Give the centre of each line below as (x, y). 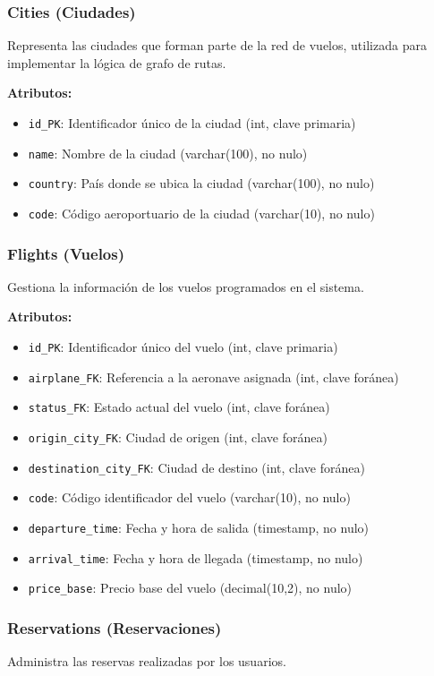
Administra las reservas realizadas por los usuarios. (147, 661)
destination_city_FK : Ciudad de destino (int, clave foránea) (196, 467)
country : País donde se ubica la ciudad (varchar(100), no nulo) (201, 183)
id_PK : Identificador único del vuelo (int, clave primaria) (183, 347)
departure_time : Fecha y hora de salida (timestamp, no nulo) (199, 527)
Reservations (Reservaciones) (115, 627)
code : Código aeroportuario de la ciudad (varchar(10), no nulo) (201, 213)
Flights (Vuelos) (66, 253)
